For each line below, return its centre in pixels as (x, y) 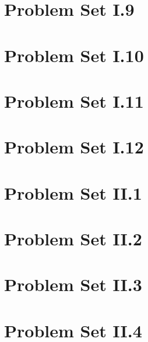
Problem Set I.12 (74, 147)
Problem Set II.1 (73, 192)
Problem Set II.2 (73, 239)
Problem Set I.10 (74, 55)
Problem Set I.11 (74, 100)
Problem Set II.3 (73, 284)
